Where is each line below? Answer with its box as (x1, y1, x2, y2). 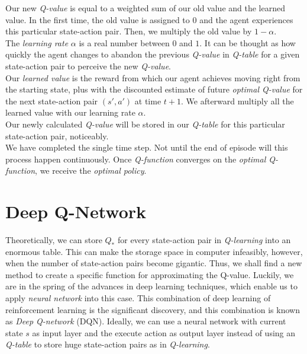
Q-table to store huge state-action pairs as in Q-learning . (5, 338, 210, 350)
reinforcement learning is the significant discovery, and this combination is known (5, 303, 300, 315)
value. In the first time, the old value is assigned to (5, 13, 190, 25)
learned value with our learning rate (5, 106, 135, 119)
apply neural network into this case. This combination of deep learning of (5, 292, 271, 304)
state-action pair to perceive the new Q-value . (5, 59, 171, 72)
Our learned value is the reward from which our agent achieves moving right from (5, 71, 300, 84)
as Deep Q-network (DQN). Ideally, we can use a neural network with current (5, 315, 286, 327)
